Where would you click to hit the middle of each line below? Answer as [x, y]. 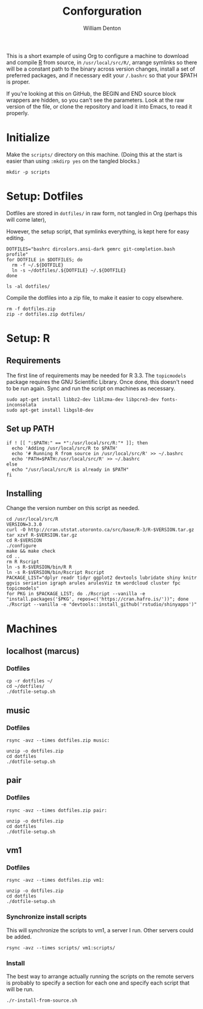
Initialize [28, 138]
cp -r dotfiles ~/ [29, 681]
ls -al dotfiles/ [28, 286]
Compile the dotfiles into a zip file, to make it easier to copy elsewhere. [95, 297]
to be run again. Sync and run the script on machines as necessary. [91, 388]
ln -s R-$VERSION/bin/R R [39, 567]
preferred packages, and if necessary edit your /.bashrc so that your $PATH [102, 75]
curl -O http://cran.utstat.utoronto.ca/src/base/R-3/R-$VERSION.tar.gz [100, 530]
